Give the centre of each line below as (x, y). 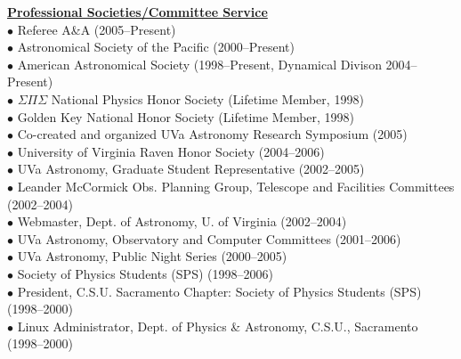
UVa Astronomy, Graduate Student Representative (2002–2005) (191, 169)
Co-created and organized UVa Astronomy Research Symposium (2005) (212, 134)
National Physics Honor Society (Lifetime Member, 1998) (207, 98)
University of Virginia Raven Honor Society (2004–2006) (171, 151)
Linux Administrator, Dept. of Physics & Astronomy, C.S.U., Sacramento (218, 326)
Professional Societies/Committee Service (137, 12)
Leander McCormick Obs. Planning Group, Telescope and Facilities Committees (236, 186)
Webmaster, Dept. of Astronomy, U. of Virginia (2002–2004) (182, 221)
